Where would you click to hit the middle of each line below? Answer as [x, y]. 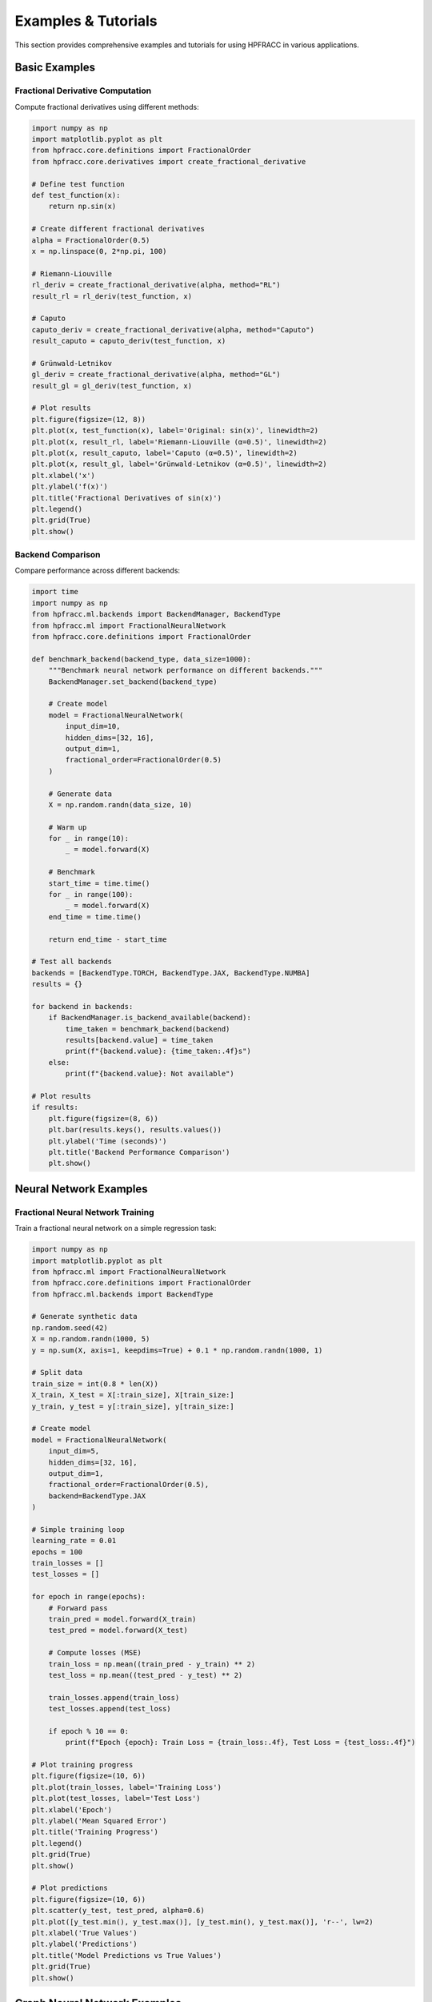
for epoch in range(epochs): [89, 1597]
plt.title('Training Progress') [95, 1832]
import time [55, 592]
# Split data [57, 1373]
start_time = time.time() [99, 883]
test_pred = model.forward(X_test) [118, 1630]
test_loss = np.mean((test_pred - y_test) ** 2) [146, 1675]
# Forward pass [78, 1608]
